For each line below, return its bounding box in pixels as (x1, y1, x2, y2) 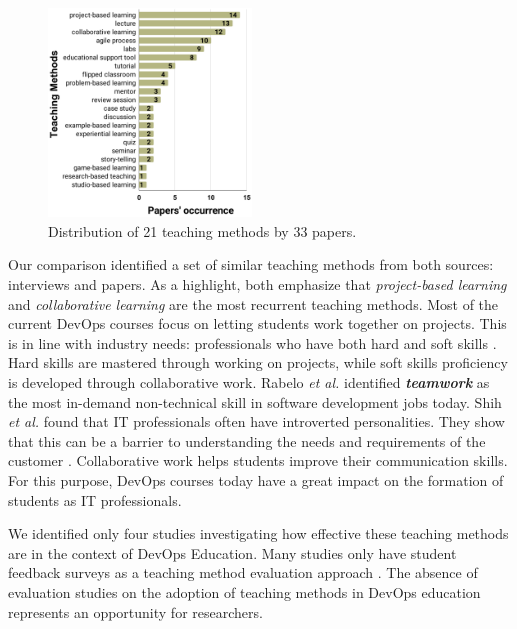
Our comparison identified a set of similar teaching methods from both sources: (8, 254, 494, 275)
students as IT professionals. (8, 489, 182, 510)
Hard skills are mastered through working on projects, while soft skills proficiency (8, 352, 508, 373)
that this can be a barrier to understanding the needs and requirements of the (8, 430, 486, 451)
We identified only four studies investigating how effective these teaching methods (8, 523, 509, 544)
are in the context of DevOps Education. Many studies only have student (8, 542, 457, 563)
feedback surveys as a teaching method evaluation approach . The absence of (8, 562, 478, 583)
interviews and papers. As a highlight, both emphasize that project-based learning (8, 274, 507, 295)
